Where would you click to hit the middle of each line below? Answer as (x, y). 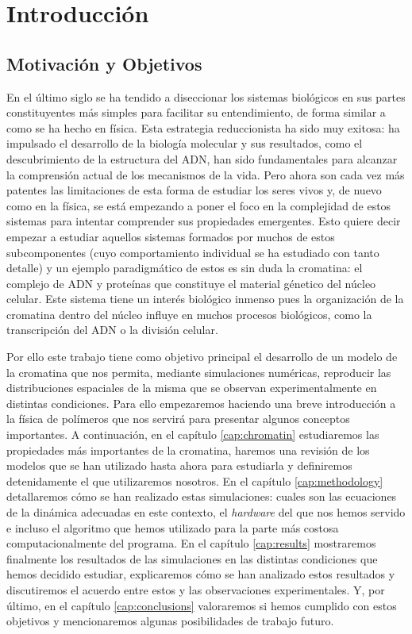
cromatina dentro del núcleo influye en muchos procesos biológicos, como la (189, 314)
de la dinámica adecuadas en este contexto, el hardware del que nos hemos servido (206, 512)
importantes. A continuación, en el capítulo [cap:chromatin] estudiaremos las (193, 434)
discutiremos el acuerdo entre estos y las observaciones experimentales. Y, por (196, 589)
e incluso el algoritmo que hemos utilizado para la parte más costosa (173, 527)
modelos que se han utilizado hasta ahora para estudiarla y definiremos (179, 465)
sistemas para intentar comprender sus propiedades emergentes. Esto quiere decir (204, 221)
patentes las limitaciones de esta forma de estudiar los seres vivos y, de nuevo (194, 190)
